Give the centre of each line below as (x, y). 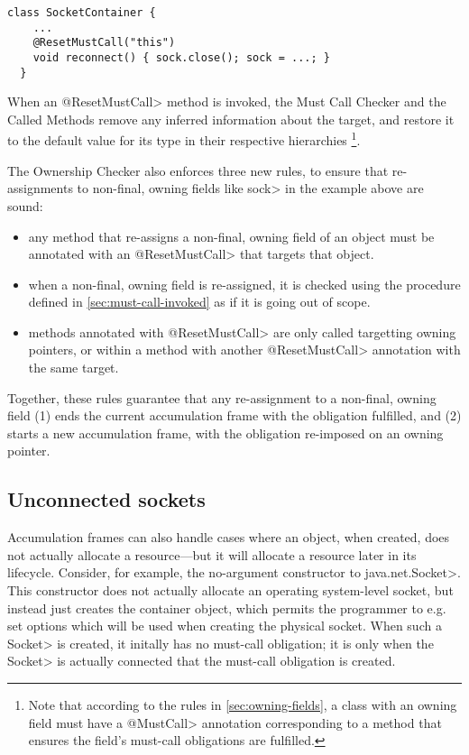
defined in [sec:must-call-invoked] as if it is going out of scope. (199, 302)
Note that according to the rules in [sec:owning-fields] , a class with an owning (243, 704)
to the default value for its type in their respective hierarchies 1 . (184, 139)
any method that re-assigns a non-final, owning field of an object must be (231, 236)
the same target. (74, 368)
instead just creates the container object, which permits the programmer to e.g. (227, 608)
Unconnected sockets (106, 499)
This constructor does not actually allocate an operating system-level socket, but (230, 590)
